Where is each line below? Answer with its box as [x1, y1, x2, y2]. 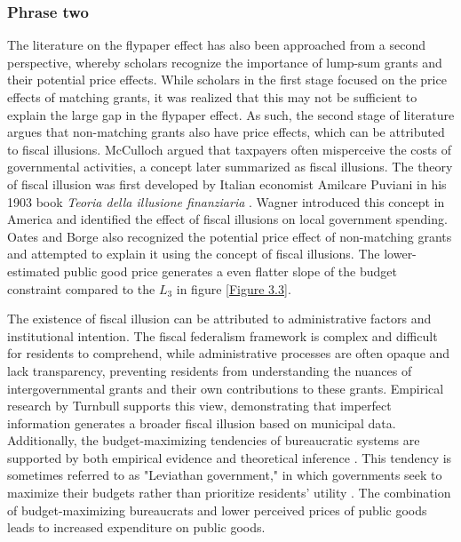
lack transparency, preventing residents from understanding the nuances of [7, 361, 412, 379]
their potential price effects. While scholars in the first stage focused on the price [7, 70, 447, 89]
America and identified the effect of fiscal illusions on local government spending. [7, 210, 448, 228]
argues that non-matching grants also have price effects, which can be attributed [7, 123, 445, 141]
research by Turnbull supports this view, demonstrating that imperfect [7, 396, 392, 415]
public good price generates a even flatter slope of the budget [63, 261, 397, 280]
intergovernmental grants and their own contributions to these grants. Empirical [7, 379, 444, 397]
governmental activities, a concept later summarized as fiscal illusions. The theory [7, 157, 453, 176]
